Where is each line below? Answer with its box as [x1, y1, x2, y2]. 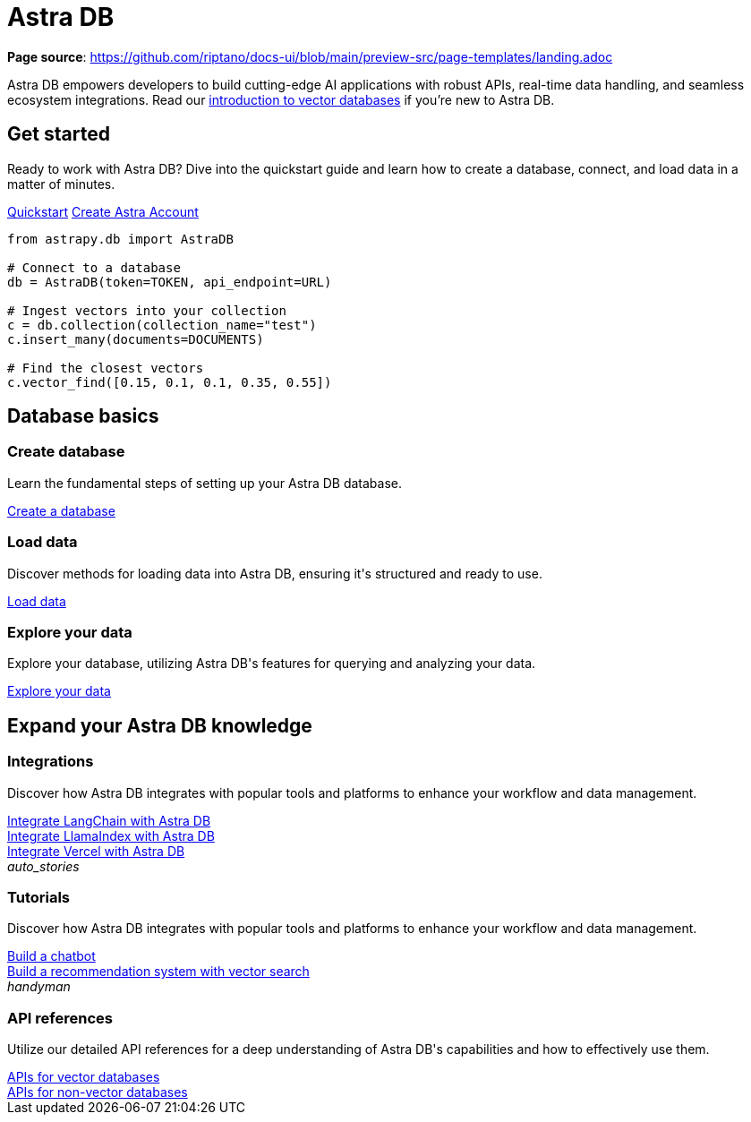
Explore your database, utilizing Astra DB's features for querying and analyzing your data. [7, 655, 536, 672]
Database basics [7, 405, 159, 428]
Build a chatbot [7, 948, 96, 964]
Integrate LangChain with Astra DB [7, 812, 211, 828]
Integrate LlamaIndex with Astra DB [7, 827, 215, 844]
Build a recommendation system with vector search [7, 964, 310, 980]
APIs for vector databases [7, 1069, 160, 1085]
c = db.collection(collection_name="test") [7, 317, 317, 332]
